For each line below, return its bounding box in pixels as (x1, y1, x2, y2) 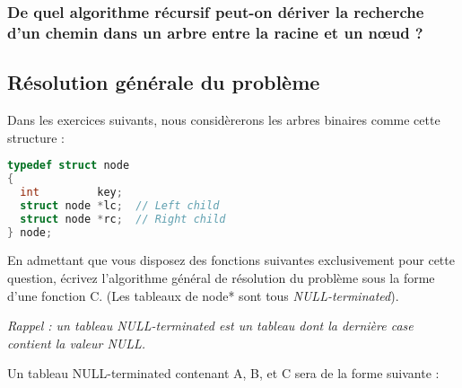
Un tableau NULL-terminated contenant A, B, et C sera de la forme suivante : (7, 364, 440, 383)
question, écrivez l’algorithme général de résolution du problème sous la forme (7, 269, 435, 287)
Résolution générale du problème (7, 68, 320, 96)
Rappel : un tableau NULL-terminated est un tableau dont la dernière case (7, 316, 414, 335)
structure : (7, 128, 65, 146)
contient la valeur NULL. (7, 333, 146, 352)
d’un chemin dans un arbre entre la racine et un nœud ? (7, 21, 423, 43)
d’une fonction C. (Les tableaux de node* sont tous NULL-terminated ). (7, 286, 399, 304)
